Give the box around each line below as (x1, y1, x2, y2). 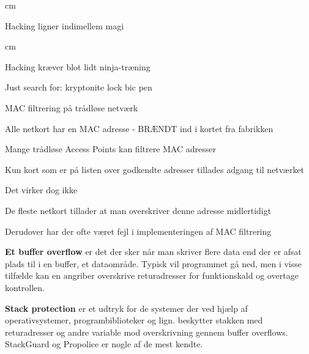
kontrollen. (5, 281, 45, 293)
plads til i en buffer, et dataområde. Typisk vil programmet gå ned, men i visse (5, 257, 302, 270)
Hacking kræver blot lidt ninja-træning (5, 60, 151, 73)
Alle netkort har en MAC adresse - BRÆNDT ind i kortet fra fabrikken (5, 122, 274, 135)
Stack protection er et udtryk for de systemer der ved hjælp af (5, 301, 248, 314)
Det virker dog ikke (5, 183, 78, 196)
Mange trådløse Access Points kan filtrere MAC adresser (5, 142, 216, 155)
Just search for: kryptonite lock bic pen (5, 81, 152, 94)
